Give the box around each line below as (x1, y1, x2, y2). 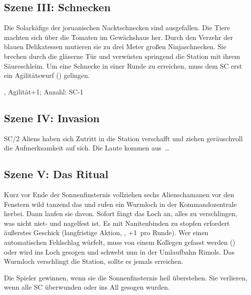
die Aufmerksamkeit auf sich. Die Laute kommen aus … (4, 143, 170, 153)
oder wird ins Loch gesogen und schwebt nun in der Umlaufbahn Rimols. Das (4, 246, 234, 257)
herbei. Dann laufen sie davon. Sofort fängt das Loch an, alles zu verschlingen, (4, 208, 237, 219)
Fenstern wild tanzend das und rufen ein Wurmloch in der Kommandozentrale (4, 199, 237, 209)
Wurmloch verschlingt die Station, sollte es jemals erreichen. (4, 256, 183, 266)
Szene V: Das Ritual (4, 166, 108, 182)
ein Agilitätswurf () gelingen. (4, 70, 90, 80)
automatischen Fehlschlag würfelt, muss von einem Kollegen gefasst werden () (4, 237, 235, 247)
